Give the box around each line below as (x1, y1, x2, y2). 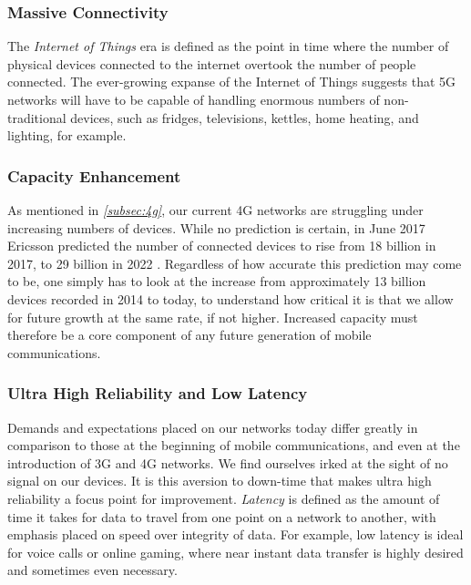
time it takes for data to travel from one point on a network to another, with (7, 507, 436, 526)
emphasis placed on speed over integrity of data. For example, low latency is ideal (7, 525, 464, 544)
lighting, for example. (7, 126, 127, 145)
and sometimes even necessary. (7, 560, 178, 580)
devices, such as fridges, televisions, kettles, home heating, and (70, 108, 419, 127)
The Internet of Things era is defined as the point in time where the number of (7, 36, 449, 56)
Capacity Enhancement (7, 164, 181, 187)
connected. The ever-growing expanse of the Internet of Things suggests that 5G (7, 72, 456, 91)
